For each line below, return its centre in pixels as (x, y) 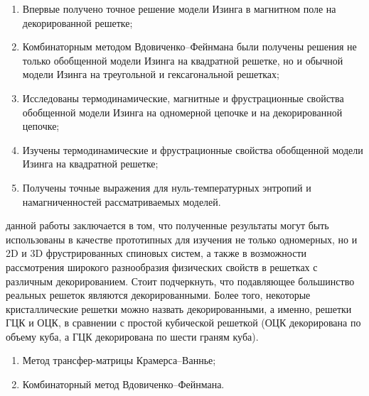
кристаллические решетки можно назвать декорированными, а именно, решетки (179, 308)
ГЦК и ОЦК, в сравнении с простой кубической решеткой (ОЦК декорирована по (183, 323)
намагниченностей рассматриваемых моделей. (122, 201)
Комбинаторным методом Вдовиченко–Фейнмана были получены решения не (189, 46)
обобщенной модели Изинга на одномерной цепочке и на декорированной (182, 112)
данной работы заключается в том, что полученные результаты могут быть (167, 225)
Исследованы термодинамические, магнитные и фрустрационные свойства (183, 98)
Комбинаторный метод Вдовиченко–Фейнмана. (123, 384)
